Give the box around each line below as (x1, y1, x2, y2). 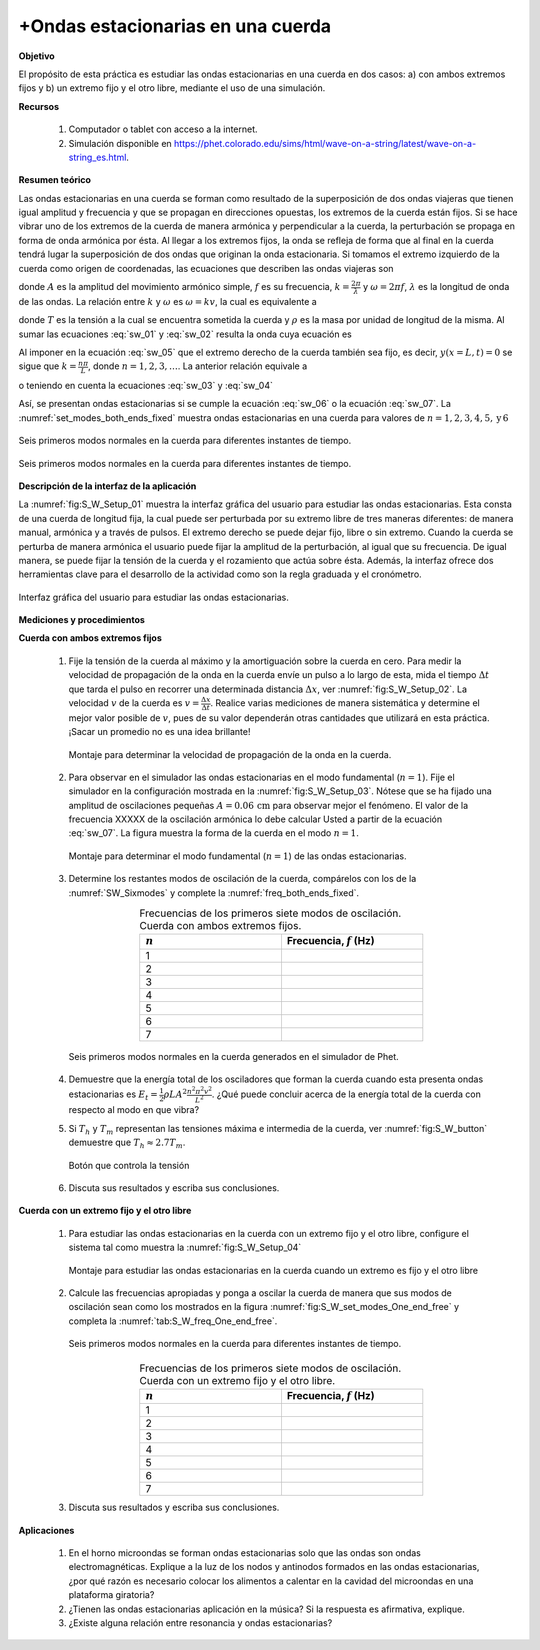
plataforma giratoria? (68, 1589, 155, 1601)
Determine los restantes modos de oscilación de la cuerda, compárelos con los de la (68, 873, 417, 885)
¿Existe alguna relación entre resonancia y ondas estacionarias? (68, 1617, 333, 1629)
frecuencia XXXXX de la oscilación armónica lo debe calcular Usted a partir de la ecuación (68, 813, 443, 825)
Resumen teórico (18, 174, 92, 186)
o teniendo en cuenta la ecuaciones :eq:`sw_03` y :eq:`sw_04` (18, 379, 274, 391)
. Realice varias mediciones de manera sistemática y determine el (210, 697, 480, 709)
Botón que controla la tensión (68, 1159, 190, 1171)
